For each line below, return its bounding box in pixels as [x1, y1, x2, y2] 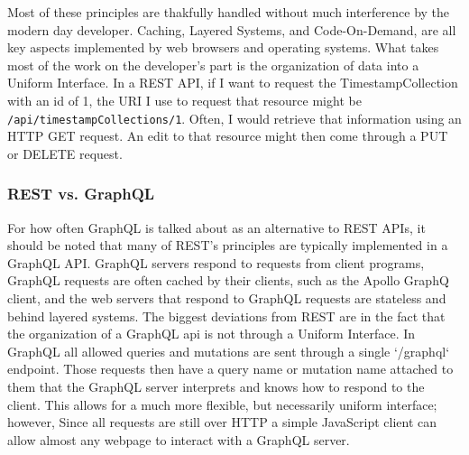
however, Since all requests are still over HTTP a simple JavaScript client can [7, 413, 437, 432]
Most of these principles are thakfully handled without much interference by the [7, 3, 450, 21]
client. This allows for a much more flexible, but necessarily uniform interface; [7, 395, 437, 413]
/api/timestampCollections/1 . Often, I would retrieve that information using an [7, 108, 462, 127]
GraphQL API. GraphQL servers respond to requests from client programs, [7, 253, 425, 272]
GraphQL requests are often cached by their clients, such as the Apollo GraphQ [7, 271, 449, 290]
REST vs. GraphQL [7, 182, 155, 205]
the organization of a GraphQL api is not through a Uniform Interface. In [7, 324, 416, 343]
